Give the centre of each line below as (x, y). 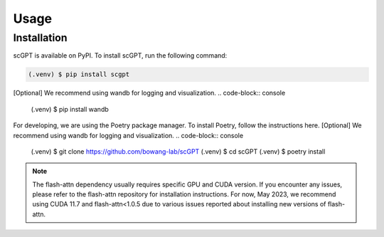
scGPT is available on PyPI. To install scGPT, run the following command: (120, 56)
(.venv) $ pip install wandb (70, 109)
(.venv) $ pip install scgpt (79, 74)
